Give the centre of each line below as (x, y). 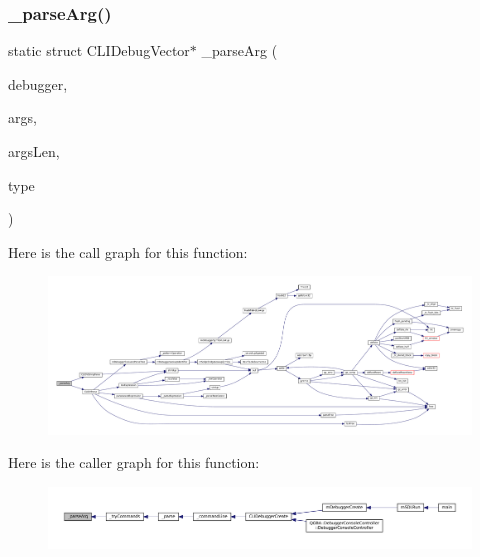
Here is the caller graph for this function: (134, 462)
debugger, (38, 83)
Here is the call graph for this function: (128, 251)
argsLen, (34, 151)
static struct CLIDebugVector (99, 50)
